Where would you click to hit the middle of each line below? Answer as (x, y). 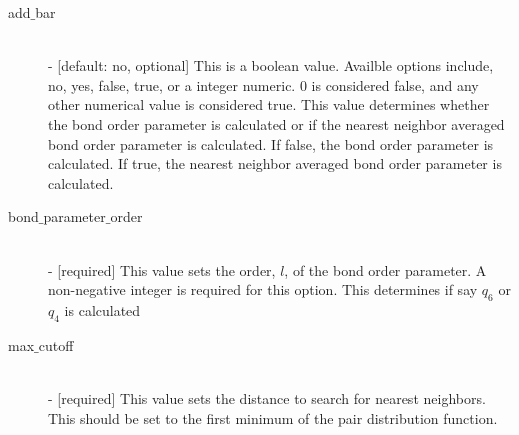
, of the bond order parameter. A (385, 269)
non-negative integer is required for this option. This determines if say (263, 289)
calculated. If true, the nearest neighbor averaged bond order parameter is (275, 163)
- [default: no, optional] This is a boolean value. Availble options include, (271, 65)
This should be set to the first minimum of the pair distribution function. (273, 417)
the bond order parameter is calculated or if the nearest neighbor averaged (276, 123)
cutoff (56, 344)
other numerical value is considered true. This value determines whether (269, 104)
